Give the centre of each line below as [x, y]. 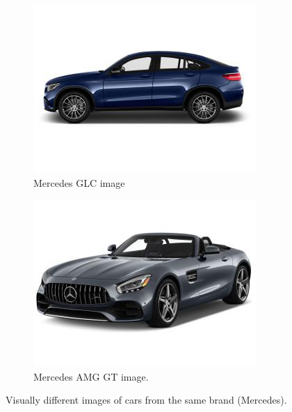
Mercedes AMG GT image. [91, 376]
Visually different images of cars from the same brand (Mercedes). [146, 400]
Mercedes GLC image [79, 182]
